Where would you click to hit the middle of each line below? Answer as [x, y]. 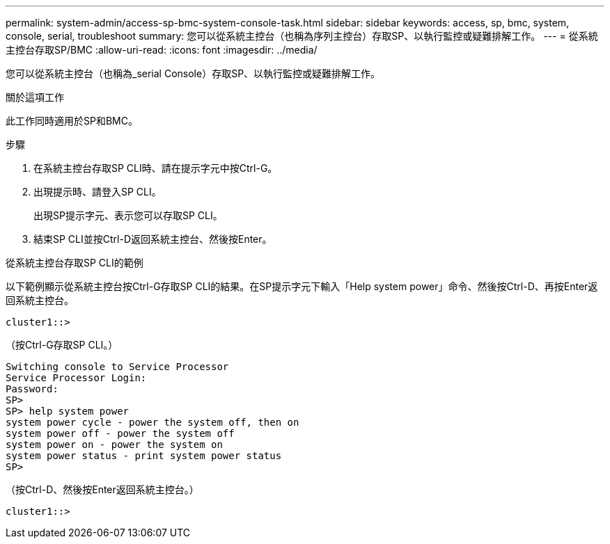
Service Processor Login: [76, 378]
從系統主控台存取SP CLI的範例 [75, 263]
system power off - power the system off [120, 433]
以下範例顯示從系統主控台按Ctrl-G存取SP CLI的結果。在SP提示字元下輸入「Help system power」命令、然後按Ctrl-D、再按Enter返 [302, 286]
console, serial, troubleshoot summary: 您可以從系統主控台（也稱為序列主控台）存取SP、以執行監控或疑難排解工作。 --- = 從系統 [302, 36]
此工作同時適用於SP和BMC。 [72, 121]
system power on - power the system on [114, 445]
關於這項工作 [35, 97]
